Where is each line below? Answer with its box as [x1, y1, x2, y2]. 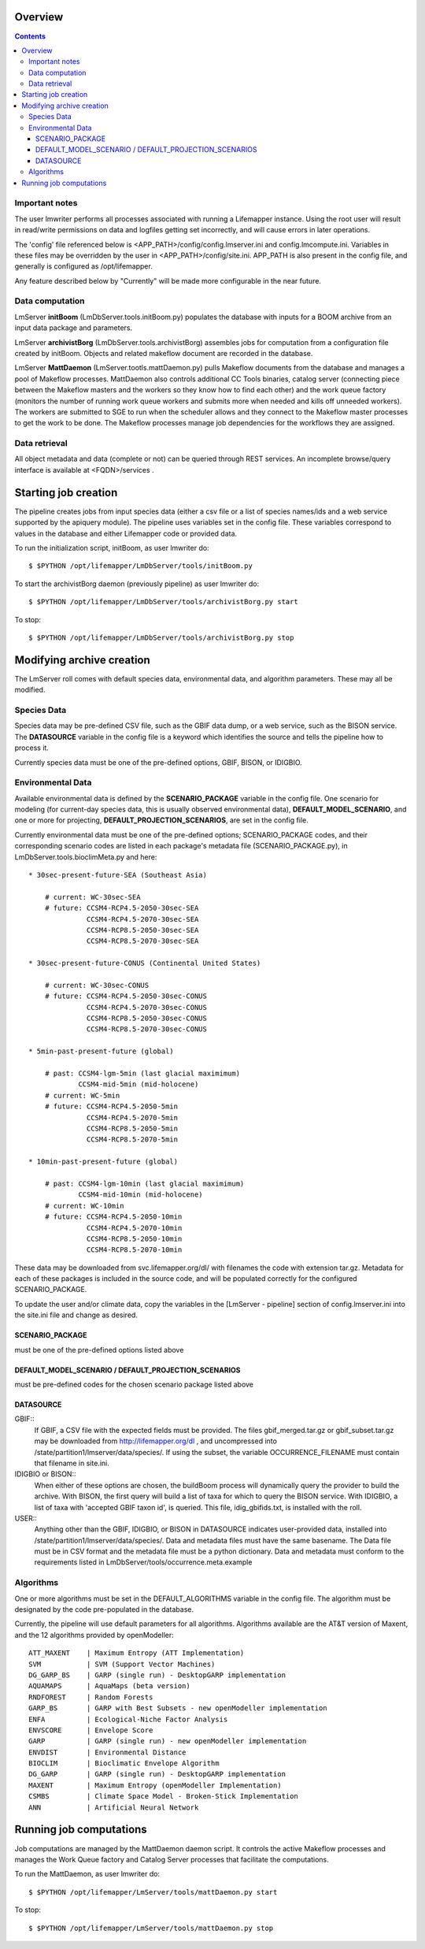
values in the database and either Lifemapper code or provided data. [14, 529, 238, 538]
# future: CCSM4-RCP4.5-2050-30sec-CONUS [44, 992, 208, 1000]
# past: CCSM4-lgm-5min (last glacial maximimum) [44, 1069, 240, 1078]
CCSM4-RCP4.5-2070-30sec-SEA [87, 915, 199, 923]
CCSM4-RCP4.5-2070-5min [87, 1113, 179, 1122]
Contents [14, 32, 46, 41]
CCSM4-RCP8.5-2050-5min [87, 1123, 179, 1133]
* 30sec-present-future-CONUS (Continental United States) [28, 959, 261, 968]
